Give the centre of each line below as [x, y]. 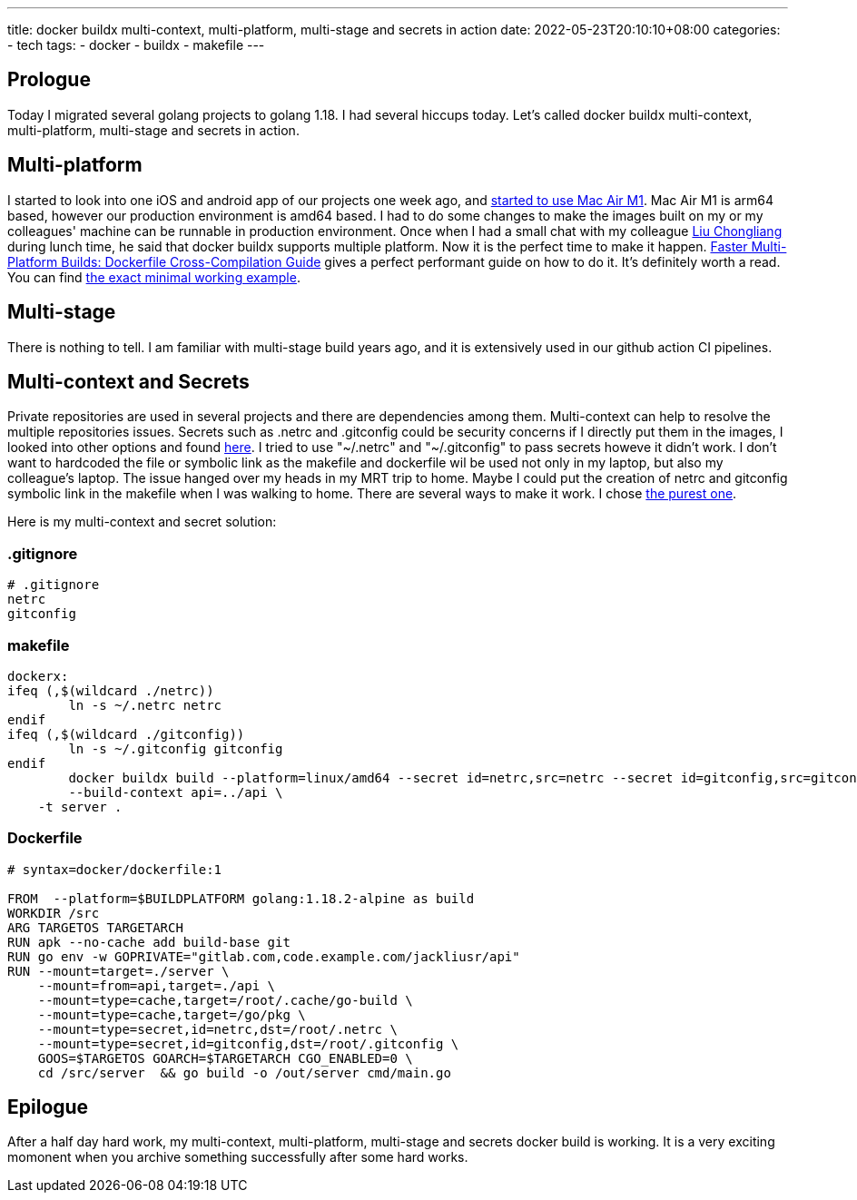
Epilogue [48, 1107]
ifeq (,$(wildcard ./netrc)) [111, 690]
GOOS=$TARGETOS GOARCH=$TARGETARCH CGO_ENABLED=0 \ [225, 1058]
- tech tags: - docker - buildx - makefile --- [136, 45]
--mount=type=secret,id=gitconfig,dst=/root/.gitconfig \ [248, 1043]
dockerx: [38, 676]
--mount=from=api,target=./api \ [157, 985]
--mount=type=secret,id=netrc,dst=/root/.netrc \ [217, 1029]
